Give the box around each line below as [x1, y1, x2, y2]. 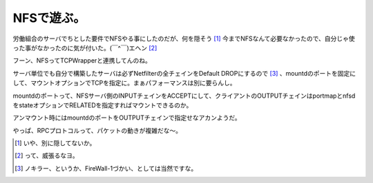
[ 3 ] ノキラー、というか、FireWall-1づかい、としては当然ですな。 [15, 164, 198, 172]
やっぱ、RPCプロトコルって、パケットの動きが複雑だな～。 [12, 126, 182, 134]
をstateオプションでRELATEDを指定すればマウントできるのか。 [12, 100, 193, 109]
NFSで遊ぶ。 [12, 10, 86, 25]
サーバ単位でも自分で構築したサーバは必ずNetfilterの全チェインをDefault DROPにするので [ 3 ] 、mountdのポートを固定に [12, 69, 356, 77]
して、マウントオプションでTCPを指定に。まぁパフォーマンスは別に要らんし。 [12, 79, 236, 87]
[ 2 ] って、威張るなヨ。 [15, 151, 79, 160]
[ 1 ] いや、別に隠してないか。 [15, 139, 96, 147]
